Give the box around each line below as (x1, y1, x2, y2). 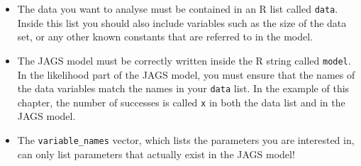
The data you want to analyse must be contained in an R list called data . (17, 1, 338, 16)
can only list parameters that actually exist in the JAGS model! (17, 146, 295, 161)
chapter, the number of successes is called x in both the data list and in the (17, 94, 345, 109)
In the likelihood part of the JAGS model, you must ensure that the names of (17, 67, 355, 82)
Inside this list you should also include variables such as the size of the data (17, 15, 347, 30)
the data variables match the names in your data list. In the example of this (17, 81, 350, 96)
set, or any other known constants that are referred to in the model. (17, 29, 313, 44)
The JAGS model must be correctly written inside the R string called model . (17, 52, 351, 67)
